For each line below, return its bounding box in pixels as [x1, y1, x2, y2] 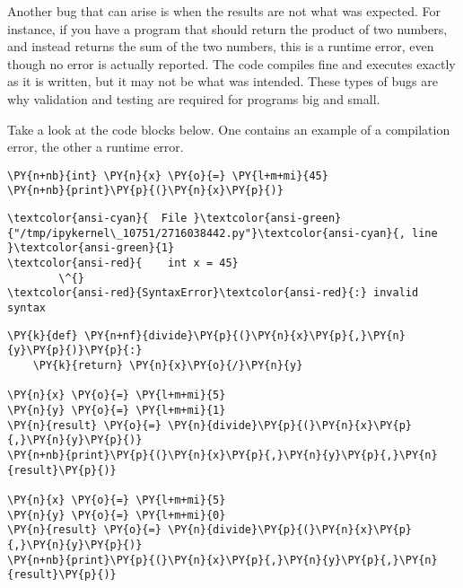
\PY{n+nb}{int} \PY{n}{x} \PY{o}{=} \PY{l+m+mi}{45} [7, 169, 328, 182]
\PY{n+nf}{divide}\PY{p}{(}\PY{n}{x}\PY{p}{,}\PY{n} [83, 329, 406, 342]
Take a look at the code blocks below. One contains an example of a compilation [7, 119, 450, 138]
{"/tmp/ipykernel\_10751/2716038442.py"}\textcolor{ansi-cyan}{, [7, 226, 406, 240]
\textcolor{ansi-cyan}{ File [7, 212, 188, 225]
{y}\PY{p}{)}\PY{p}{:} [7, 344, 143, 357]
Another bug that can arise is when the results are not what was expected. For [7, 2, 441, 20]
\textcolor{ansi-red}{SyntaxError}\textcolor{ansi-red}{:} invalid [7, 286, 419, 300]
